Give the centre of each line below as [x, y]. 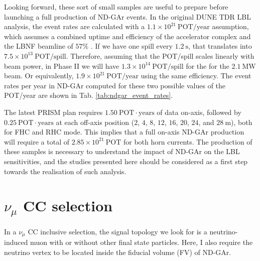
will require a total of [37, 141]
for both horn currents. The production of [188, 141]
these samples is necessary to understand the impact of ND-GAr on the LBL [122, 151]
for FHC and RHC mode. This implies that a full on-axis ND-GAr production [124, 132]
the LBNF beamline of [39, 46]
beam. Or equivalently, [39, 76]
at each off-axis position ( [95, 122]
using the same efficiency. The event [196, 76]
